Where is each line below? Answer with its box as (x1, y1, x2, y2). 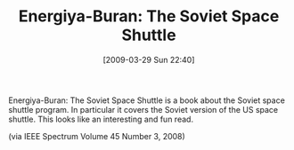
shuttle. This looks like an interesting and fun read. (8, 114, 193, 124)
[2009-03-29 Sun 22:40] (102, 54, 195, 65)
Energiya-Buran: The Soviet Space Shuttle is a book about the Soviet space (8, 95, 286, 106)
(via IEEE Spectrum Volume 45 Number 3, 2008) (8, 130, 186, 141)
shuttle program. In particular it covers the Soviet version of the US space (8, 104, 279, 114)
